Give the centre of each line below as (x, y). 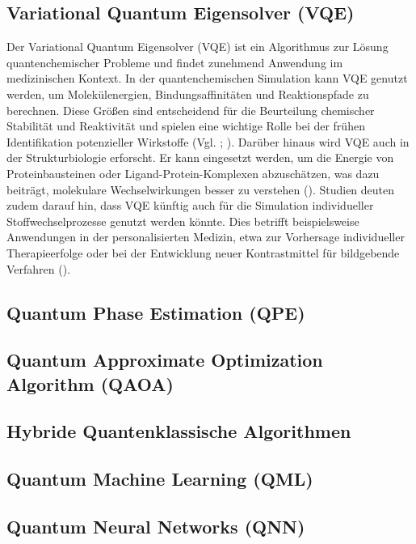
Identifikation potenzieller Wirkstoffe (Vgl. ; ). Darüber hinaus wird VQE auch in (208, 141)
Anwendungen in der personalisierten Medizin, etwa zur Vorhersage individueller (206, 237)
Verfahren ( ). (39, 268)
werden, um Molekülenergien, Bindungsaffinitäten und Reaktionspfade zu (188, 93)
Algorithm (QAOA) (90, 383)
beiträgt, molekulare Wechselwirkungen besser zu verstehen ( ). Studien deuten (201, 189)
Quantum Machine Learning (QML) (160, 479)
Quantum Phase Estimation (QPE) (156, 312)
